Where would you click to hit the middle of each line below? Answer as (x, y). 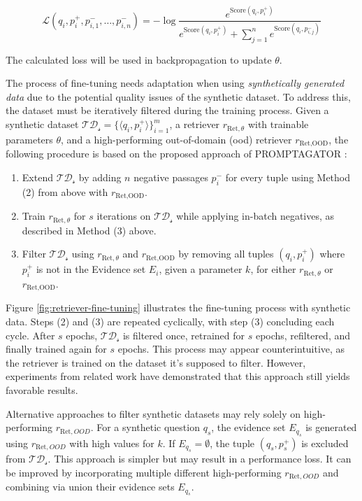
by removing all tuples (226, 254)
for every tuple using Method (288, 177)
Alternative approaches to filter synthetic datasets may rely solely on (153, 413)
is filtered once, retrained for (184, 335)
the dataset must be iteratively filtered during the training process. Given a (167, 110)
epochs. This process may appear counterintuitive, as (231, 349)
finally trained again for (56, 349)
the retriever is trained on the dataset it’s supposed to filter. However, (156, 362)
